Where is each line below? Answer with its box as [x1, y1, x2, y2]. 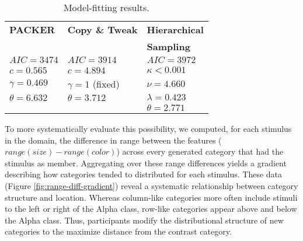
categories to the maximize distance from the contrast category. [5, 225, 232, 237]
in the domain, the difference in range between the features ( [5, 134, 222, 146]
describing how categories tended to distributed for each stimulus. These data [5, 168, 283, 180]
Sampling [147, 40, 190, 53]
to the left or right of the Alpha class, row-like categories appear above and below [5, 202, 297, 215]
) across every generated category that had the [116, 145, 284, 158]
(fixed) [92, 77, 120, 90]
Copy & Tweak [67, 23, 138, 36]
